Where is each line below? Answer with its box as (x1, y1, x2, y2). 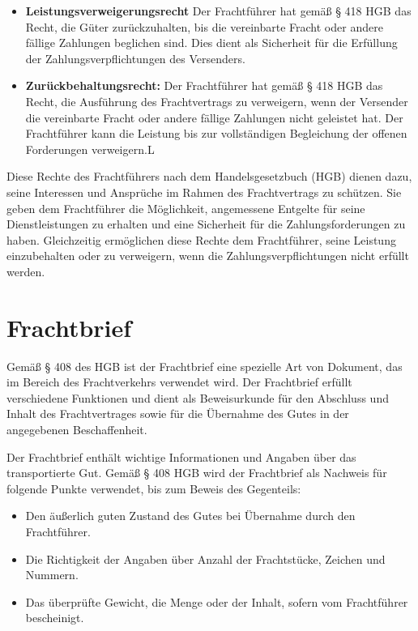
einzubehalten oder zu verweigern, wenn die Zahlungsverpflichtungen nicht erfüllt (6, 247, 409, 264)
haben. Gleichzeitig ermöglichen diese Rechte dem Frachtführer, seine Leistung (6, 231, 396, 248)
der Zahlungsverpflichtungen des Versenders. (25, 49, 245, 66)
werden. (6, 262, 45, 279)
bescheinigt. (25, 609, 84, 626)
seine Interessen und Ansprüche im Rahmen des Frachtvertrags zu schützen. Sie (6, 183, 402, 200)
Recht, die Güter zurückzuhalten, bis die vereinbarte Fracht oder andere (25, 18, 383, 35)
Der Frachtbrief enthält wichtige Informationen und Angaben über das (6, 448, 356, 465)
